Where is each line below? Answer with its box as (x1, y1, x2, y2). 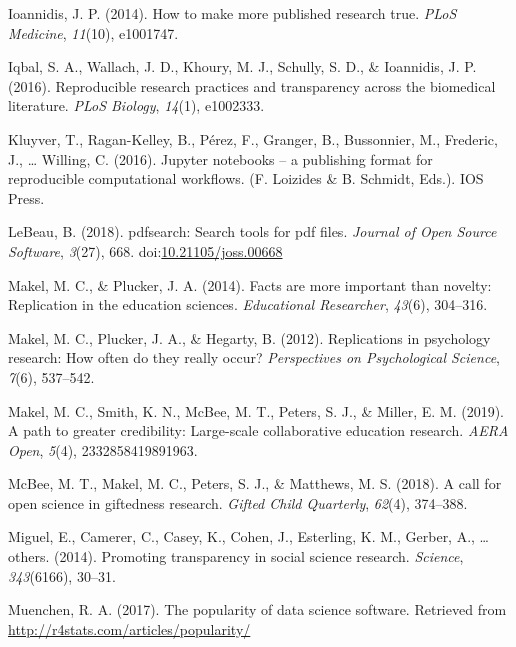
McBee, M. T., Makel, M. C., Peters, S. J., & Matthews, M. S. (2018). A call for (8, 473, 502, 494)
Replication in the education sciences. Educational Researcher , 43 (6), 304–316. (8, 294, 488, 315)
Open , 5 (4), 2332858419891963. (8, 439, 198, 460)
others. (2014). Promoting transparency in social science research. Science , (8, 546, 464, 567)
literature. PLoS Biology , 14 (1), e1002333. (8, 95, 265, 116)
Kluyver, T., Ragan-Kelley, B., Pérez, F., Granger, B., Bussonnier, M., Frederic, (8, 128, 498, 149)
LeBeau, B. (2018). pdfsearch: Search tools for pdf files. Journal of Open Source (8, 221, 497, 242)
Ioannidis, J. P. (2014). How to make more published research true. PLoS (8, 3, 457, 23)
